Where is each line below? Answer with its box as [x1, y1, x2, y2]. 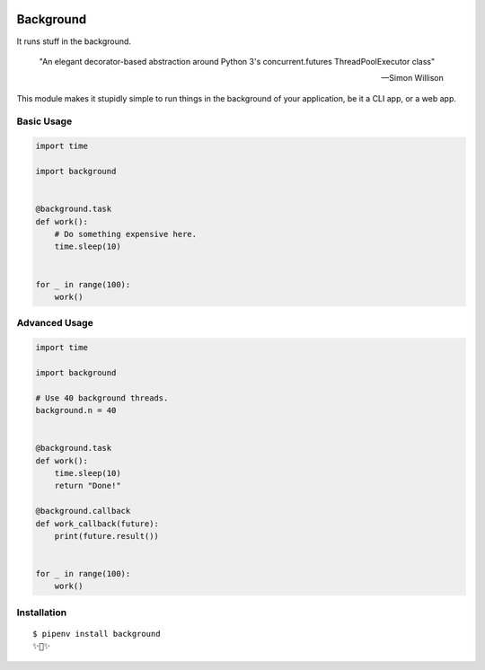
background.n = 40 [35, 405, 117, 416]
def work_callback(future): [35, 518, 159, 529]
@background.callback [35, 506, 131, 516]
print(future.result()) [54, 531, 159, 541]
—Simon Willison [381, 73, 444, 84]
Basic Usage [16, 115, 73, 128]
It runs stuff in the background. [16, 36, 132, 47]
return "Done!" [54, 480, 121, 491]
